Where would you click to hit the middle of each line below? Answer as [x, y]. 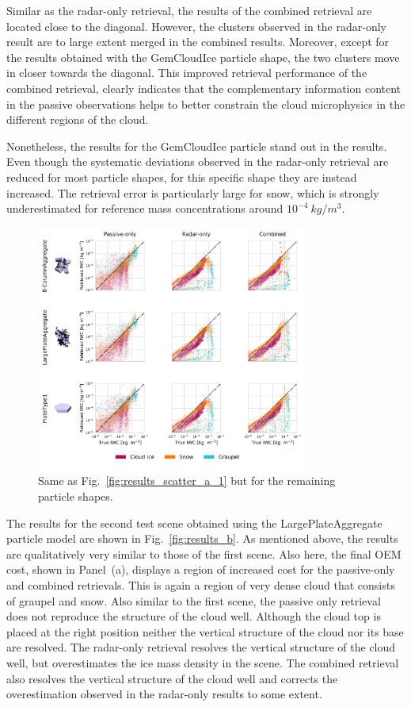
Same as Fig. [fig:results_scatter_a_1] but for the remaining [187, 480]
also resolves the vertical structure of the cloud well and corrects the [172, 678]
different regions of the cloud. [78, 119]
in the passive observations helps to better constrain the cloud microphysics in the [206, 104]
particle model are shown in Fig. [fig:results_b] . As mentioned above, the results [202, 538]
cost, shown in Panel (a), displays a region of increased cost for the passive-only [201, 569]
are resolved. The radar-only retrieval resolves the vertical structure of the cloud [201, 647]
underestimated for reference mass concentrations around [145, 208]
